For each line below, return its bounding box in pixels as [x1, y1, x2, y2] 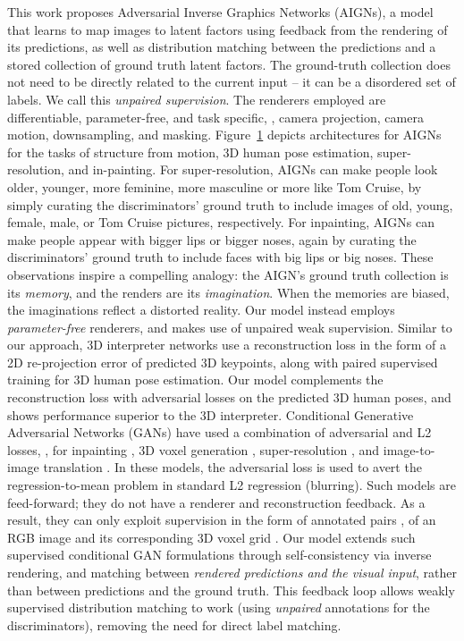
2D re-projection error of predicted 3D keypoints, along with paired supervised [7, 352, 438, 371]
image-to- [383, 440, 435, 459]
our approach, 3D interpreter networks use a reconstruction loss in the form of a [7, 335, 446, 354]
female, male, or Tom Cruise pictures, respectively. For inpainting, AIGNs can [7, 213, 434, 232]
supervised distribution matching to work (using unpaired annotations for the [7, 598, 430, 617]
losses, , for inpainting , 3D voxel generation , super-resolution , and [7, 440, 380, 459]
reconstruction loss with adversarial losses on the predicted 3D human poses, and [7, 388, 451, 407]
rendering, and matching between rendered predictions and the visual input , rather [7, 563, 458, 581]
